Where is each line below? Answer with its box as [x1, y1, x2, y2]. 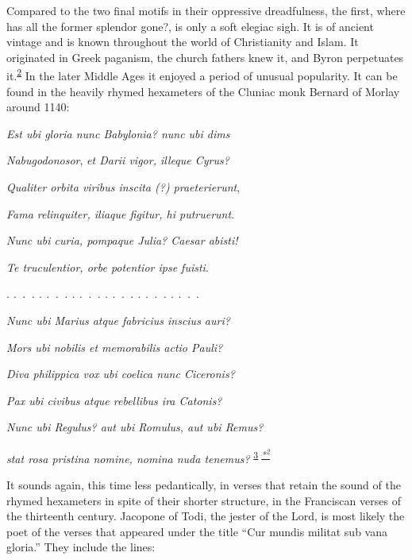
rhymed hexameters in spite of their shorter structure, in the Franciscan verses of [6, 492, 401, 508]
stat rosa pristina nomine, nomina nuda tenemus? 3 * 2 [6, 445, 270, 466]
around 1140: [6, 98, 70, 115]
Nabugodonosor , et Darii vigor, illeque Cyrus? [6, 152, 229, 168]
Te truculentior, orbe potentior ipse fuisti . [6, 258, 209, 275]
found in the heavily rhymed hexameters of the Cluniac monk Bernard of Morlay [6, 83, 400, 99]
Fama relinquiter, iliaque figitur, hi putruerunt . [6, 205, 235, 222]
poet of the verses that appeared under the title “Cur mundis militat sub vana [6, 523, 387, 539]
